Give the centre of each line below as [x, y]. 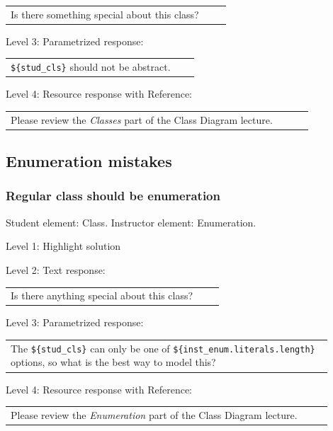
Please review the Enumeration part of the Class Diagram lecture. [154, 414]
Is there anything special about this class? [102, 295]
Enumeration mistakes [89, 161]
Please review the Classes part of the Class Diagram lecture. [142, 119]
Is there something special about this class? [105, 14]
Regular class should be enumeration [113, 196]
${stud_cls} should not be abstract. [91, 67]
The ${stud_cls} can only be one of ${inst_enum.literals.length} [163, 348]
